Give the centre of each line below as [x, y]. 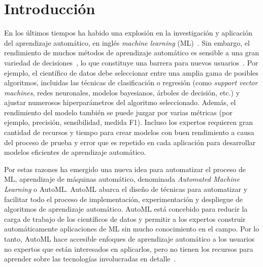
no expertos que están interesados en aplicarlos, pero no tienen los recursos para [129, 248]
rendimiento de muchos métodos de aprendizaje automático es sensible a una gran [132, 53]
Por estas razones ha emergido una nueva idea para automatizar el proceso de [125, 169]
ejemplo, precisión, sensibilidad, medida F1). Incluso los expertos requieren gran [129, 122]
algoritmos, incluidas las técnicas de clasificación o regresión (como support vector [131, 82]
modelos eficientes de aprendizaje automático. [75, 152]
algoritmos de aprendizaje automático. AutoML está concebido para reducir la [126, 209]
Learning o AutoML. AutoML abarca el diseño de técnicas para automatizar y [126, 189]
